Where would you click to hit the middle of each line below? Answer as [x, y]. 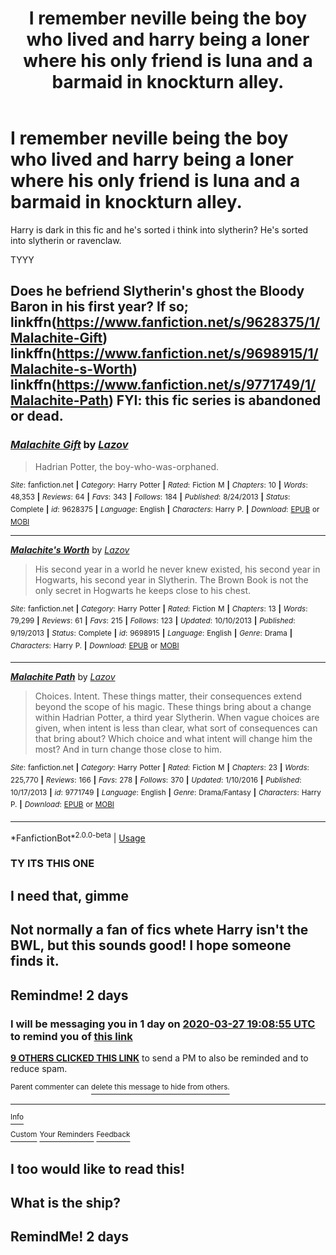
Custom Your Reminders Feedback [70, 1135]
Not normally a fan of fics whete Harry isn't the [159, 930]
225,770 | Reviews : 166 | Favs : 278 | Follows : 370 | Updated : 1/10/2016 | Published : [156, 780]
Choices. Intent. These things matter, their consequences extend [168, 696]
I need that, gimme [70, 895]
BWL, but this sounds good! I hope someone [151, 945]
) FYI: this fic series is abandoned [215, 400]
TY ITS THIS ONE [52, 864]
